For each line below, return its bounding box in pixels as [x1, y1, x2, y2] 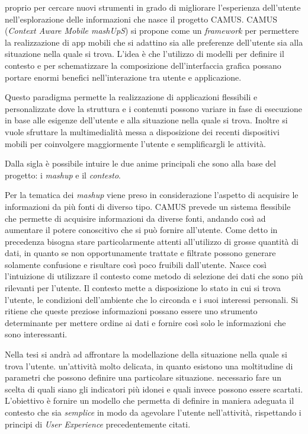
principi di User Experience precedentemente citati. [5, 417, 191, 430]
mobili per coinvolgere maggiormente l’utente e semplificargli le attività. [5, 137, 266, 149]
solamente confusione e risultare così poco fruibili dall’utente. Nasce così [5, 258, 267, 270]
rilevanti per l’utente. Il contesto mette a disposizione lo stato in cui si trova [5, 282, 281, 294]
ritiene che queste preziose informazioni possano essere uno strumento [5, 305, 258, 317]
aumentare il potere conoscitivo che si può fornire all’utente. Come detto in [5, 224, 278, 236]
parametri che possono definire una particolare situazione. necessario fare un [5, 371, 281, 384]
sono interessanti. [5, 328, 68, 340]
